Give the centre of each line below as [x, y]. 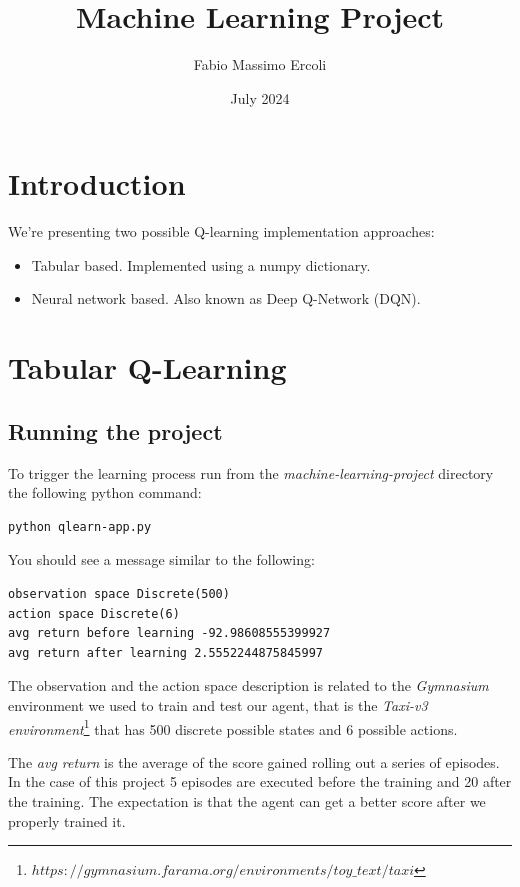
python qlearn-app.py [80, 526]
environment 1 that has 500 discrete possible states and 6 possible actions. [233, 727]
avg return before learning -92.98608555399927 [169, 633]
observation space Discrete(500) [119, 593]
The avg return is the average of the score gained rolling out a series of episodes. [254, 761]
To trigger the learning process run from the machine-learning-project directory [251, 472]
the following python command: [105, 492]
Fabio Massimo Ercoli [260, 64]
